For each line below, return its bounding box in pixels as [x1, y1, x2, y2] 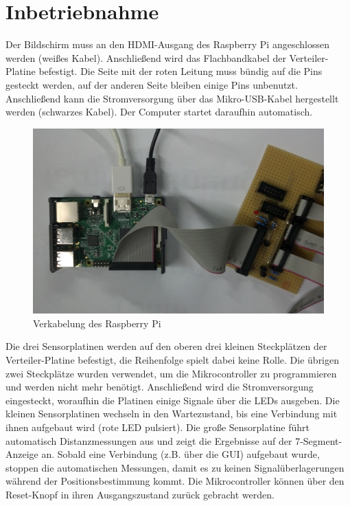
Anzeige [5, 447, 38, 461]
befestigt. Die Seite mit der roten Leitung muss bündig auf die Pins [38, 64, 323, 78]
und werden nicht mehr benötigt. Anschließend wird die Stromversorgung [5, 379, 314, 394]
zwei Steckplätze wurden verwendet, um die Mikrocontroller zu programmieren [5, 366, 337, 380]
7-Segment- [295, 433, 342, 448]
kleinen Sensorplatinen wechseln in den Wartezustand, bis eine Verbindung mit [5, 406, 338, 421]
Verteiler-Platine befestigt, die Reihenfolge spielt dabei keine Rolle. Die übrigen [5, 353, 340, 367]
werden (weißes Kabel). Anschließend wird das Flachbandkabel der [5, 50, 286, 65]
